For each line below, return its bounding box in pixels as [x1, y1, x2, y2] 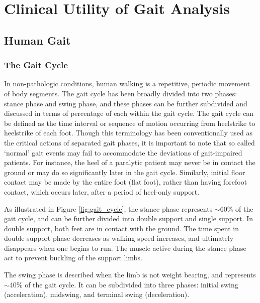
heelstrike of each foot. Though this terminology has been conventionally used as [4, 127, 252, 138]
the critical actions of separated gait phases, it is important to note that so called [4, 137, 255, 147]
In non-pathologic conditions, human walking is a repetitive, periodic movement [4, 78, 250, 89]
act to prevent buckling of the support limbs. [4, 252, 142, 263]
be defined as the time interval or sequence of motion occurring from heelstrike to [4, 117, 255, 128]
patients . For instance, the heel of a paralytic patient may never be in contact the [4, 157, 255, 168]
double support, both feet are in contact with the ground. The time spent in [4, 223, 239, 233]
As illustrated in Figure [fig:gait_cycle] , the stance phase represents [4, 203, 213, 214]
